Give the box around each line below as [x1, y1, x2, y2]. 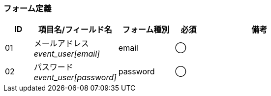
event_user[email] [33, 49, 100, 59]
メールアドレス [33, 38, 89, 49]
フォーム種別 [122, 25, 170, 35]
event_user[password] [33, 72, 117, 83]
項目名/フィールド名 [38, 25, 112, 35]
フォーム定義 [3, 3, 52, 13]
